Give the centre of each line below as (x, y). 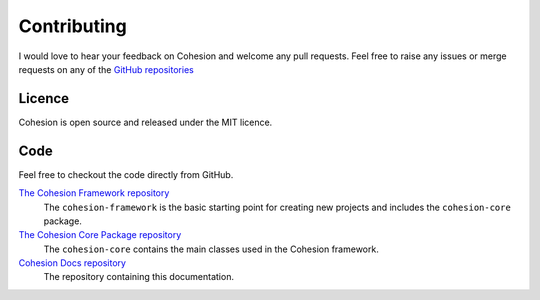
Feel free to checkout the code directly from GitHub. (126, 174)
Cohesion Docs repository (72, 263)
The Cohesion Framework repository (94, 193)
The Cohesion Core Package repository (100, 235)
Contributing (72, 26)
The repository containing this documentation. (139, 277)
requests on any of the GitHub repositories (106, 69)
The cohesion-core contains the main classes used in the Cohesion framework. (211, 249)
